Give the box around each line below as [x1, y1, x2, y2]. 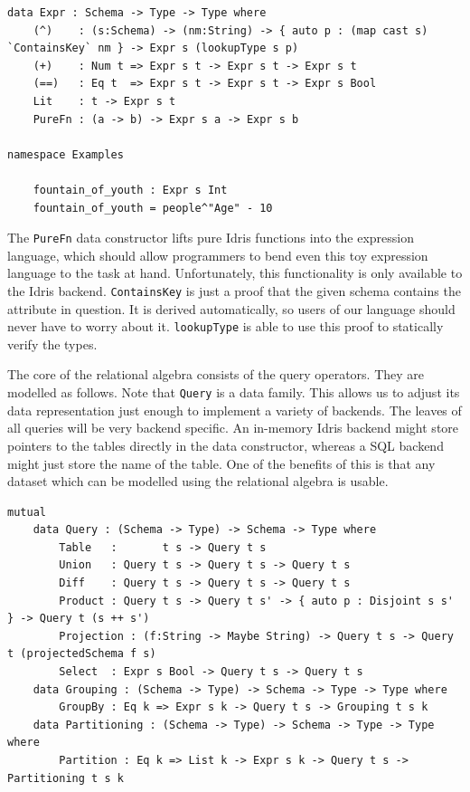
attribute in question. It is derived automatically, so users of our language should [7, 299, 456, 318]
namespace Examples [7, 148, 124, 161]
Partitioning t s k [7, 771, 124, 785]
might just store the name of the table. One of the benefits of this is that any [7, 453, 436, 472]
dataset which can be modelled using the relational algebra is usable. [7, 472, 389, 491]
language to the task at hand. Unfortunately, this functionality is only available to [7, 263, 463, 282]
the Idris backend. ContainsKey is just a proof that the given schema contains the [7, 281, 461, 300]
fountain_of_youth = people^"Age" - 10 [33, 201, 273, 215]
